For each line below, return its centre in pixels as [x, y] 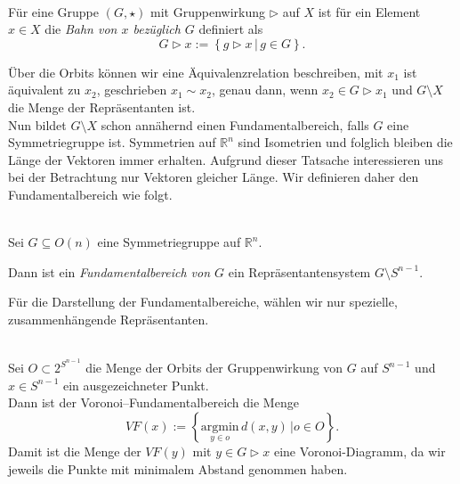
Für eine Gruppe [53, 11]
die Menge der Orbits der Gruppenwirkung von [214, 368]
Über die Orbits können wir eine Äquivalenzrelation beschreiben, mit [196, 72]
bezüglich [157, 29]
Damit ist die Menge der [75, 451]
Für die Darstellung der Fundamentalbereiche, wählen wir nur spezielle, [203, 302]
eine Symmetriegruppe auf [169, 242]
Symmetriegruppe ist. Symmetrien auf [112, 142]
